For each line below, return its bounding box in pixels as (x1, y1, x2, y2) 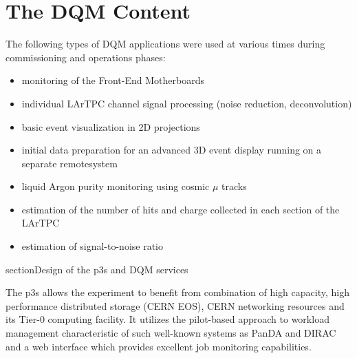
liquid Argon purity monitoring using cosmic (21, 179, 210, 193)
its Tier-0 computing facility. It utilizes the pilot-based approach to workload (6, 312, 329, 326)
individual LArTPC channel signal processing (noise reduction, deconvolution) (21, 96, 352, 110)
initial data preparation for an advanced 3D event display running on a (21, 143, 322, 157)
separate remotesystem (21, 156, 118, 170)
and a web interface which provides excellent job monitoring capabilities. (6, 339, 312, 353)
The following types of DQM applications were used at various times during (6, 36, 325, 51)
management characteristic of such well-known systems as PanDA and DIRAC (6, 326, 336, 340)
